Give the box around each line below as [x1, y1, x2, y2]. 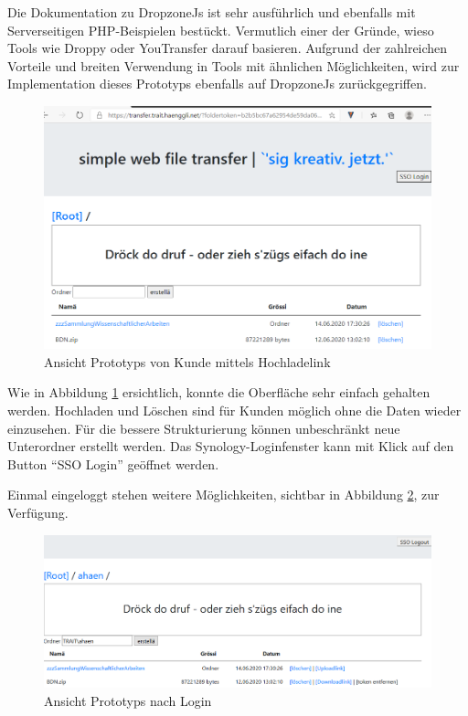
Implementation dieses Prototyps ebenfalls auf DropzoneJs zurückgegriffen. [7, 74, 427, 93]
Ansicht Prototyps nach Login [44, 691, 212, 711]
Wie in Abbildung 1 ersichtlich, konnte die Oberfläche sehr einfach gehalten [7, 383, 431, 402]
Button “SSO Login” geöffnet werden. [7, 454, 219, 473]
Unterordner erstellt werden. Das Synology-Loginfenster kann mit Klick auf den [7, 437, 454, 456]
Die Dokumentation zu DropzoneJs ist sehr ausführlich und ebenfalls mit [7, 3, 416, 21]
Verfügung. [7, 503, 69, 522]
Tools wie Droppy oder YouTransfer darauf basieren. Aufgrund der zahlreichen [7, 38, 448, 58]
